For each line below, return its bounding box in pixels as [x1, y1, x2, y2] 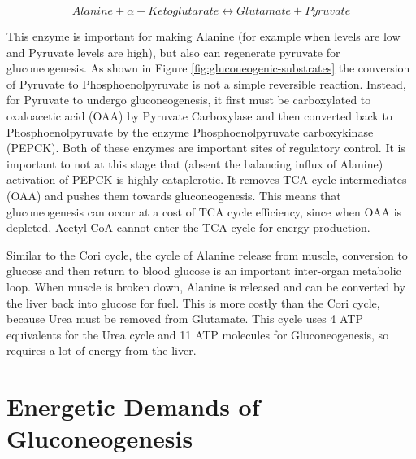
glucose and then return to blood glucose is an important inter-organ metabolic [6, 262, 401, 279]
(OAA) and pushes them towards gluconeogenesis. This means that [6, 186, 341, 203]
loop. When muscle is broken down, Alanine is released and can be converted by [6, 278, 405, 295]
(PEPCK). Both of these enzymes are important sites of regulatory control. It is [6, 139, 405, 156]
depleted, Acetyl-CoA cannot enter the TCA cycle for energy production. [6, 219, 370, 236]
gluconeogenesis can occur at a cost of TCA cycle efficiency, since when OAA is [6, 203, 402, 220]
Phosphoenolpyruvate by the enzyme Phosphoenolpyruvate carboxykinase [6, 123, 374, 140]
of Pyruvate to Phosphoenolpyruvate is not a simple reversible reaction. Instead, [6, 75, 406, 92]
